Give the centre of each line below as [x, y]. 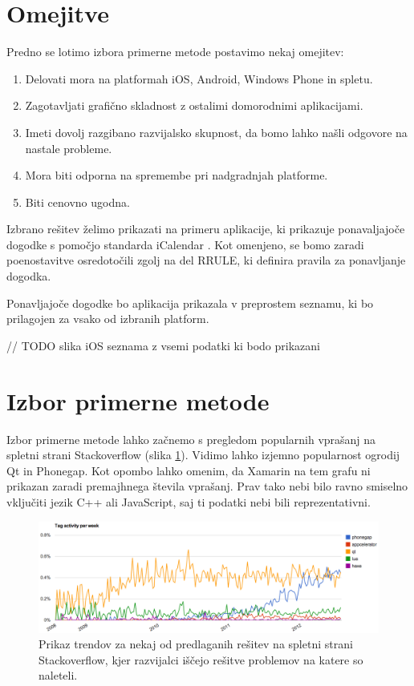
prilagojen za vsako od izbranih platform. [108, 319]
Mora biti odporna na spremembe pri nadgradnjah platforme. [177, 175]
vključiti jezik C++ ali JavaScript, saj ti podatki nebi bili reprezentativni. [189, 501]
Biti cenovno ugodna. [77, 202]
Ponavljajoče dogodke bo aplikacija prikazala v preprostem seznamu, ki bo [190, 303]
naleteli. [58, 675]
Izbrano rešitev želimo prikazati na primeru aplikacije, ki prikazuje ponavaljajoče [206, 229]
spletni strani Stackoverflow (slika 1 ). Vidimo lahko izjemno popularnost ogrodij [203, 455]
